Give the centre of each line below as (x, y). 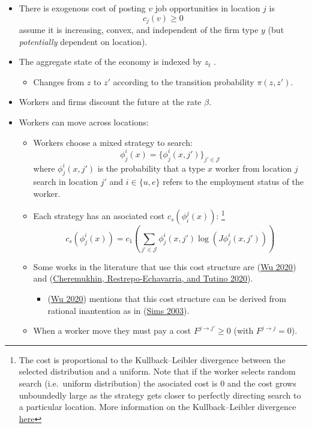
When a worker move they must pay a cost (112, 330)
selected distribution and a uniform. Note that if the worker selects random (157, 371)
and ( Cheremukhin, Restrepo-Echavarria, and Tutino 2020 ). (143, 278)
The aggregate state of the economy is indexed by (110, 62)
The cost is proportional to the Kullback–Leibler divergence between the (152, 359)
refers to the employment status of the (233, 182)
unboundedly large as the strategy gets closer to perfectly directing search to (160, 395)
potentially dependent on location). (83, 41)
